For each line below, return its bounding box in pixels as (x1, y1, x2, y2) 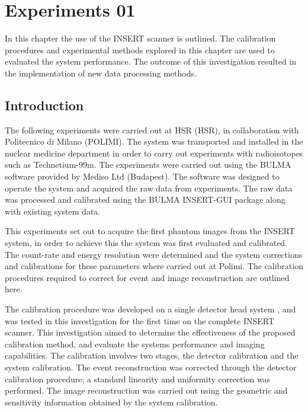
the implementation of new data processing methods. (5, 66, 197, 79)
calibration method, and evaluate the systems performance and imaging (5, 337, 265, 350)
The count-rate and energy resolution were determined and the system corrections (5, 248, 303, 260)
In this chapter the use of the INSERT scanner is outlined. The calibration (5, 32, 276, 44)
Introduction (5, 95, 84, 114)
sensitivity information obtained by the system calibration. (5, 395, 218, 408)
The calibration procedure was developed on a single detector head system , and (5, 303, 296, 315)
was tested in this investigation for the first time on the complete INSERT (5, 314, 275, 327)
